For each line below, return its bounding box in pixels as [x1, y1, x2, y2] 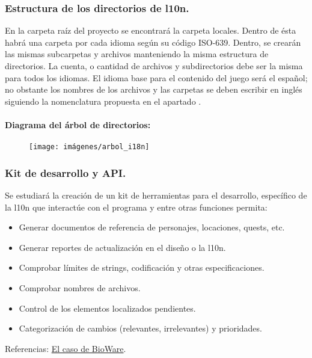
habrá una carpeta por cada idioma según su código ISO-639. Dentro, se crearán [5, 35, 301, 48]
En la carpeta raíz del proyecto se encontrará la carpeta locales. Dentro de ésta [5, 24, 296, 37]
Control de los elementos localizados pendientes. [19, 301, 196, 314]
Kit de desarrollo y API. [5, 165, 126, 180]
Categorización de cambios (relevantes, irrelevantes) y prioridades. [19, 322, 262, 335]
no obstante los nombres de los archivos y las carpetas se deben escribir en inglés [5, 83, 302, 96]
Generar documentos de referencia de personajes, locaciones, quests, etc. [19, 221, 285, 233]
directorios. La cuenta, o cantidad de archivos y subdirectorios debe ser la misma [5, 60, 303, 72]
